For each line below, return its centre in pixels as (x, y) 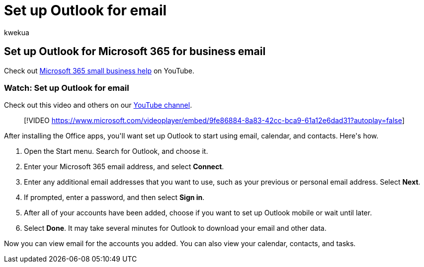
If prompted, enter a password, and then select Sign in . (114, 198)
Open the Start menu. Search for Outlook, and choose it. (116, 151)
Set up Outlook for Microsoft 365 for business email (135, 52)
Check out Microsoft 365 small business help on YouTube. (99, 70)
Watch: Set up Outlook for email (67, 88)
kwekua (17, 32)
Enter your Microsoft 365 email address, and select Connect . (124, 167)
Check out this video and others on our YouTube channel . (98, 105)
